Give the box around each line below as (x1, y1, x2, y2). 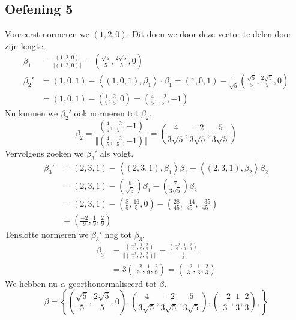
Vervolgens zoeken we (5, 147, 84, 160)
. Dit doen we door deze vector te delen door (127, 28, 292, 40)
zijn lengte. (5, 39, 46, 52)
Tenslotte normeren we (5, 228, 89, 241)
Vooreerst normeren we (5, 28, 89, 40)
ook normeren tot (74, 107, 139, 119)
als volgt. (100, 147, 134, 160)
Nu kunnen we (5, 107, 58, 119)
